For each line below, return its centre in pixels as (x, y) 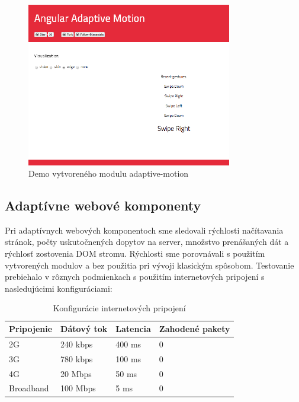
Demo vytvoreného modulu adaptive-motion (109, 173)
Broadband (29, 388)
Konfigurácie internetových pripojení (119, 308)
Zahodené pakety (194, 329)
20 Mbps (76, 373)
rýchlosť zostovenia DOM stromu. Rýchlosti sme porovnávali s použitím (135, 253)
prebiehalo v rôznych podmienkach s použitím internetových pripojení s (135, 277)
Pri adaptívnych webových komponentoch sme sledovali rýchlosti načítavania (144, 230)
